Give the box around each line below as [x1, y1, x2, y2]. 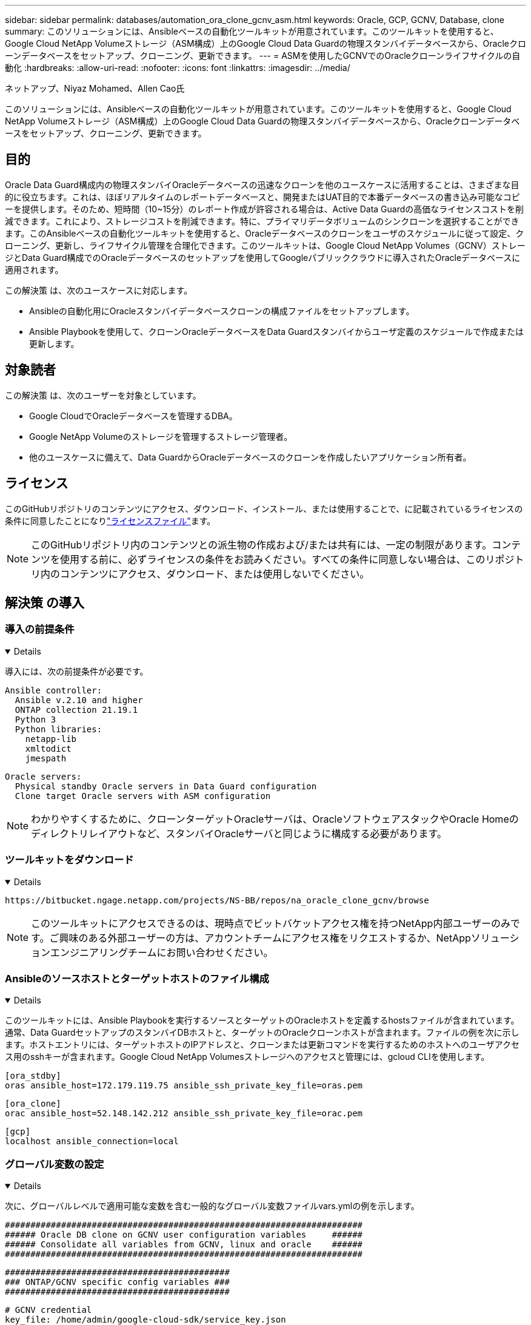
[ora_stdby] [5, 1071, 61, 1081]
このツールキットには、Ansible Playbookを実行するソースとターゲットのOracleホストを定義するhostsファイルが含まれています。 [5, 1015, 519, 1026]
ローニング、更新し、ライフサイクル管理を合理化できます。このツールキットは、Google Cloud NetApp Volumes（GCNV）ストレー [5, 240, 526, 251]
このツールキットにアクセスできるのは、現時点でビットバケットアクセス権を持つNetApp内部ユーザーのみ [31, 917, 511, 929]
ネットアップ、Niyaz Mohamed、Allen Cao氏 [5, 83, 185, 93]
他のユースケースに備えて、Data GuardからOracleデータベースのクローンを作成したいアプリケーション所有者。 [29, 451, 472, 462]
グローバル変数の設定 [5, 1158, 104, 1170]
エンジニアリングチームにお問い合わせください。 [50, 946, 273, 959]
